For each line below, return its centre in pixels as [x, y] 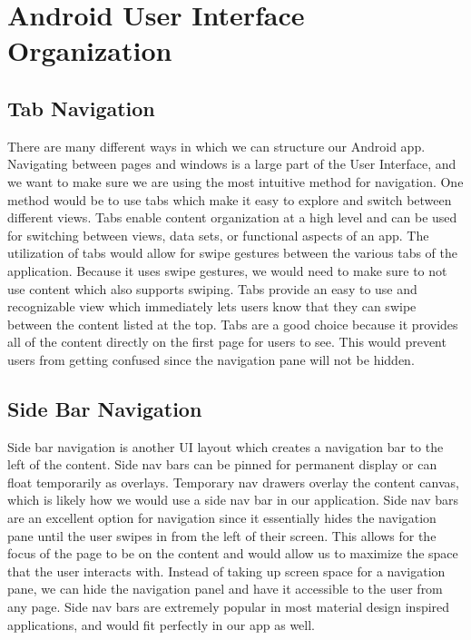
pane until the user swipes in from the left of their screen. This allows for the [222, 535]
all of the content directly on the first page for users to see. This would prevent [227, 342]
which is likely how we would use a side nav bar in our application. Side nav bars [233, 500]
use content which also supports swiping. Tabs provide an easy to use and [212, 288]
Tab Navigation [81, 108]
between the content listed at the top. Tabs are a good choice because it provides [233, 324]
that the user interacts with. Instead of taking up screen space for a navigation [226, 571]
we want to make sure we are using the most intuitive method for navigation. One [235, 181]
